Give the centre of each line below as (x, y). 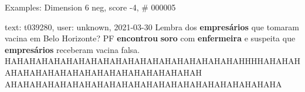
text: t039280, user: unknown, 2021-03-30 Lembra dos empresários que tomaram (152, 26)
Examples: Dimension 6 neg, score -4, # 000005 (90, 7)
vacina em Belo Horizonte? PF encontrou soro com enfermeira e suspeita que (150, 38)
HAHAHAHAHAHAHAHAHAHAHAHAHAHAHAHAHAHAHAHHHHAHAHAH (152, 61)
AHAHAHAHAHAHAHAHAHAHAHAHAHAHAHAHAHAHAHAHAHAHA (143, 84)
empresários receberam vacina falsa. (72, 49)
